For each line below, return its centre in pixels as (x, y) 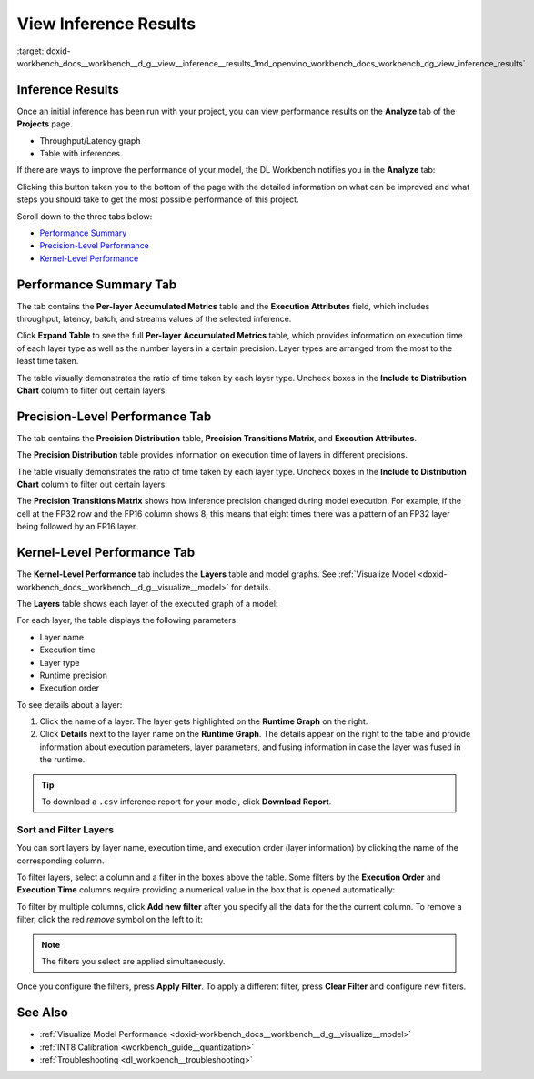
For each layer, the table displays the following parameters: (127, 620)
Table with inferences (80, 154)
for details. (251, 587)
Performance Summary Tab (97, 284)
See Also (42, 1013)
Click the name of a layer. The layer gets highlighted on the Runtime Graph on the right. (204, 721)
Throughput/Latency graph (90, 140)
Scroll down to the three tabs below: (85, 216)
